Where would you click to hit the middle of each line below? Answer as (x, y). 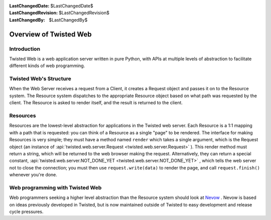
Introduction (25, 49)
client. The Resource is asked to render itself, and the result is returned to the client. (96, 103)
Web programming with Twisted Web (55, 187)
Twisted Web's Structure (40, 79)
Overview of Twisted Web (51, 34)
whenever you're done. (33, 175)
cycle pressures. (26, 212)
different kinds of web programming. (47, 66)
